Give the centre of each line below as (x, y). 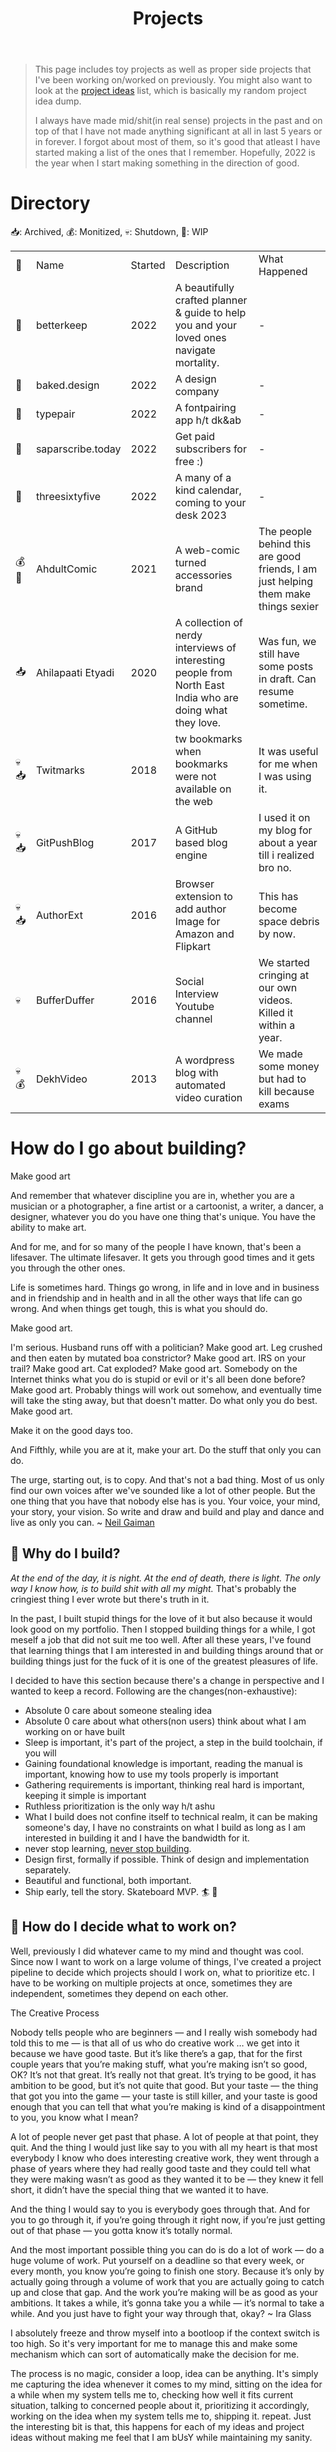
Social (189, 982)
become (278, 909)
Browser (194, 884)
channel (193, 1019)
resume (276, 692)
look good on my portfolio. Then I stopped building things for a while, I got (163, 1629)
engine (191, 855)
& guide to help (210, 313)
